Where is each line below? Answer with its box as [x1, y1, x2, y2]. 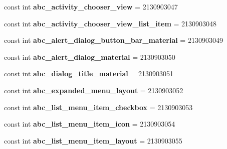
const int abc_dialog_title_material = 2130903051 [4, 68, 174, 79]
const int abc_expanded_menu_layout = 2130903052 [4, 85, 183, 95]
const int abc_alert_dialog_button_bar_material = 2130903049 [4, 35, 223, 45]
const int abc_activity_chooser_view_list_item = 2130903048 [4, 18, 217, 28]
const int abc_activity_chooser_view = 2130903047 [4, 1, 178, 11]
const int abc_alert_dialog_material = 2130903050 [4, 51, 175, 62]
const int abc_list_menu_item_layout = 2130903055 [4, 135, 182, 146]
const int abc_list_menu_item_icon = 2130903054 [4, 119, 175, 129]
